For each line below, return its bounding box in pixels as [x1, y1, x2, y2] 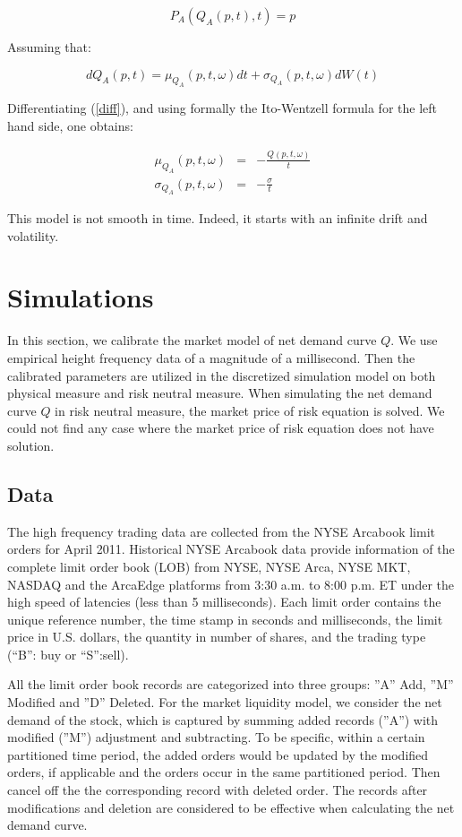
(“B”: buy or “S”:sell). [7, 644, 129, 663]
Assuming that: [7, 38, 91, 56]
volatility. [7, 226, 59, 245]
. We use [390, 331, 438, 349]
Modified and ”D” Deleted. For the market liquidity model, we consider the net [7, 693, 442, 712]
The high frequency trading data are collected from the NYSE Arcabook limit [7, 522, 435, 540]
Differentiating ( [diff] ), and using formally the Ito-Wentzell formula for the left [7, 99, 437, 117]
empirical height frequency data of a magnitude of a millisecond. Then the [7, 348, 415, 367]
